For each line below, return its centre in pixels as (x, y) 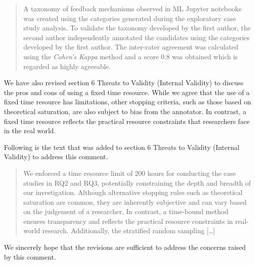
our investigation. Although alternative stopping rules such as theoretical (133, 192)
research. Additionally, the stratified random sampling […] (129, 230)
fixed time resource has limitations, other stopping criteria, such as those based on (128, 102)
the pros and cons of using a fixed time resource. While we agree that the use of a (127, 92)
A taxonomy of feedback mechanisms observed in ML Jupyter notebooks (132, 8)
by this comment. (30, 256)
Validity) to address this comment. (56, 157)
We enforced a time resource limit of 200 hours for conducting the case (130, 173)
